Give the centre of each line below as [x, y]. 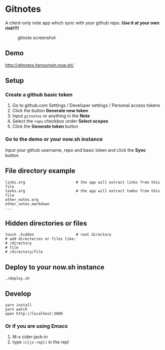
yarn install [19, 305]
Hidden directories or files [46, 223]
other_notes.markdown [27, 204]
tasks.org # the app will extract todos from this [83, 191]
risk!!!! [12, 28]
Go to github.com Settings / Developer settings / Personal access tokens [86, 105]
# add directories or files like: [41, 239]
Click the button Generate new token [50, 111]
